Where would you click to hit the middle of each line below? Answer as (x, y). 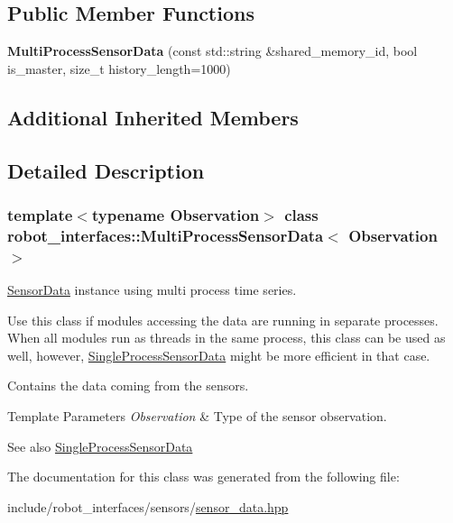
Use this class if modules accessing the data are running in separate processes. (223, 320)
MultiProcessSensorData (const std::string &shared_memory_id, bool (213, 51)
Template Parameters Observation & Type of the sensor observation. (197, 415)
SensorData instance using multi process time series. (152, 290)
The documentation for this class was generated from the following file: (203, 477)
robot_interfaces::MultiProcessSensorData (166, 235)
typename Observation (176, 214)
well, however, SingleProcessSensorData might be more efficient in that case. (219, 355)
